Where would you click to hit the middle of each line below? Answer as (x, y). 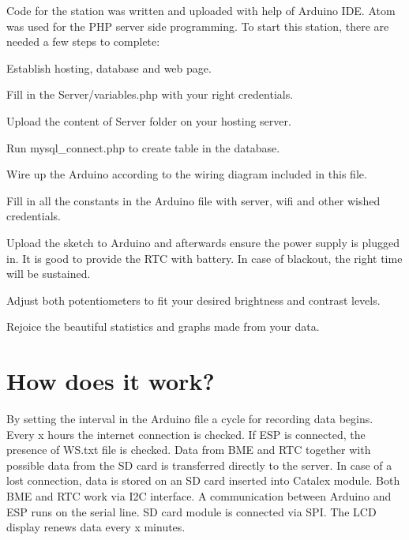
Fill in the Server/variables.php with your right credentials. (150, 94)
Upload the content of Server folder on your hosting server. (149, 120)
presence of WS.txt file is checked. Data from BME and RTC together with (189, 450)
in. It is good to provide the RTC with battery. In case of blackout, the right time (204, 258)
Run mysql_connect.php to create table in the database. (143, 147)
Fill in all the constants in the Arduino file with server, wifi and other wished (193, 200)
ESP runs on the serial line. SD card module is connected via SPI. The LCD (191, 511)
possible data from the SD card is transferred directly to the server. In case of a (199, 465)
